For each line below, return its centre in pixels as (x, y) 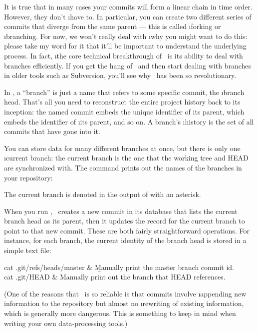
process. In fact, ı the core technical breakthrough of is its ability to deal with (124, 55)
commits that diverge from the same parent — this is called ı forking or (113, 26)
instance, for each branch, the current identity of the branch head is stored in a (125, 240)
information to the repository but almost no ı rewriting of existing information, (124, 303)
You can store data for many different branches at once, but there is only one (122, 148)
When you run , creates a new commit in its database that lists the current (121, 211)
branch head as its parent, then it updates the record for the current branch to (125, 221)
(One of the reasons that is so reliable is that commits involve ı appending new (125, 293)
